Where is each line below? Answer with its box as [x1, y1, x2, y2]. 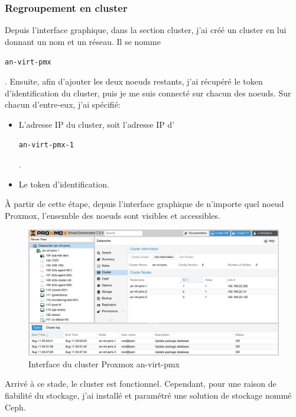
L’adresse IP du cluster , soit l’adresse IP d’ [18, 118, 175, 130]
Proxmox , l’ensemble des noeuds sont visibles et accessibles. [5, 209, 220, 221]
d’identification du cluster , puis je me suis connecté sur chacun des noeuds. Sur [5, 86, 291, 99]
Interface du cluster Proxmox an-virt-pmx [28, 357, 180, 370]
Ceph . [5, 400, 26, 413]
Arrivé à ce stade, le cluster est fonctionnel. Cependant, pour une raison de [5, 377, 277, 390]
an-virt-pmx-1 [18, 141, 74, 150]
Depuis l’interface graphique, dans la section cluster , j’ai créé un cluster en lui [5, 24, 287, 36]
